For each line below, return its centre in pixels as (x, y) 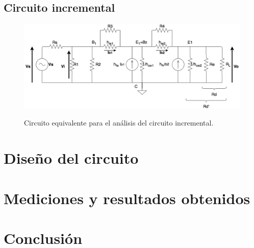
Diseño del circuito (71, 158)
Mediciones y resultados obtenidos (127, 198)
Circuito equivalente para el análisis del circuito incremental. (119, 123)
